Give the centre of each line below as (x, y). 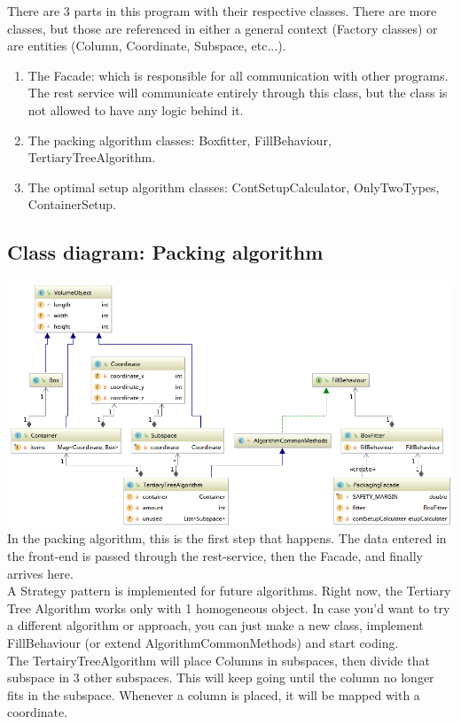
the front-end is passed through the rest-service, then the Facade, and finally (215, 555)
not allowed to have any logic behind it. (136, 109)
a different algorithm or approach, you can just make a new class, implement (215, 625)
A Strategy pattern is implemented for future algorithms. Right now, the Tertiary (229, 591)
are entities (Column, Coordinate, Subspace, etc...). (147, 46)
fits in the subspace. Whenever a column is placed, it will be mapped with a (214, 694)
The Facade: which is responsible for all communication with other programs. (238, 75)
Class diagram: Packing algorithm (165, 252)
